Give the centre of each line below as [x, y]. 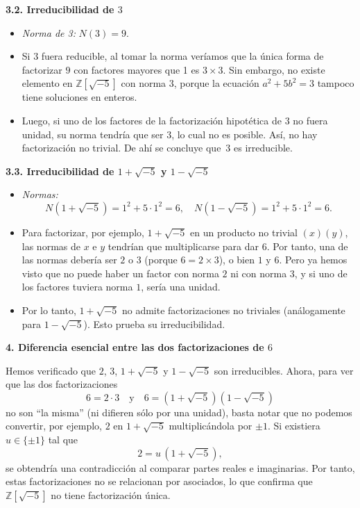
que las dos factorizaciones [62, 384]
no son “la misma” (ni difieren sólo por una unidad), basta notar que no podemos [179, 412]
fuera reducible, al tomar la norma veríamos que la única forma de [182, 56]
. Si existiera [294, 426]
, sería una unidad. [181, 287]
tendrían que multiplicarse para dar [183, 246]
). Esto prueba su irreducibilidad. [154, 323]
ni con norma [259, 273]
